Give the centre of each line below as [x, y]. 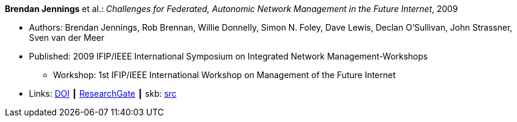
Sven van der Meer [67, 38]
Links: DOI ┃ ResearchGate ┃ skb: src [103, 93]
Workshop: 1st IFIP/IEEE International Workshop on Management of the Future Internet [224, 75]
